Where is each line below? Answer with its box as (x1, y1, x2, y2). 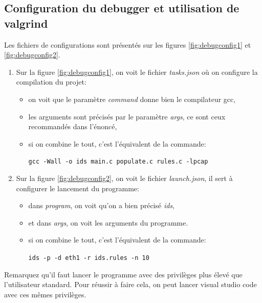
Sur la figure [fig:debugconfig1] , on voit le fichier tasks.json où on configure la (16, 66, 258, 77)
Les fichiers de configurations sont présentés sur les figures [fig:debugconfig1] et (4, 39, 251, 50)
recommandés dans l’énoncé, (28, 121, 117, 132)
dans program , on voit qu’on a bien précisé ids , (28, 200, 174, 211)
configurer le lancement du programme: (16, 183, 139, 193)
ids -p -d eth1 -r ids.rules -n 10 (28, 254, 149, 261)
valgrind (4, 15, 48, 31)
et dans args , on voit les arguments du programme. (28, 217, 188, 228)
